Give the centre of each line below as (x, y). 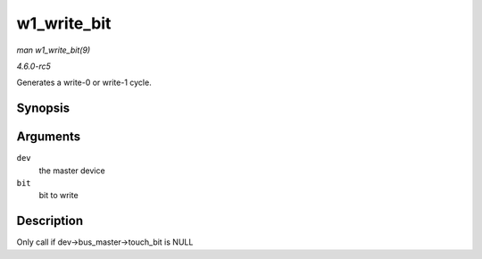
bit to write (59, 196)
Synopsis (43, 109)
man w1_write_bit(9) (54, 50)
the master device (72, 171)
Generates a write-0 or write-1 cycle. (84, 83)
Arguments (49, 137)
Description (50, 221)
